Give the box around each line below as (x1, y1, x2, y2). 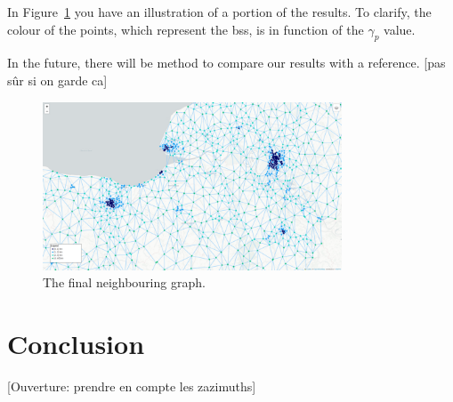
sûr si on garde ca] (7, 70, 108, 89)
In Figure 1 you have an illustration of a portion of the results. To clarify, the (7, 3, 432, 20)
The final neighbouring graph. (43, 273, 206, 292)
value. (384, 20, 416, 38)
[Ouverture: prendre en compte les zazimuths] (7, 376, 256, 395)
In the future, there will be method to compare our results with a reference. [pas (7, 53, 446, 72)
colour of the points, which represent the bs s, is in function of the (7, 20, 364, 38)
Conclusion (7, 325, 145, 361)
